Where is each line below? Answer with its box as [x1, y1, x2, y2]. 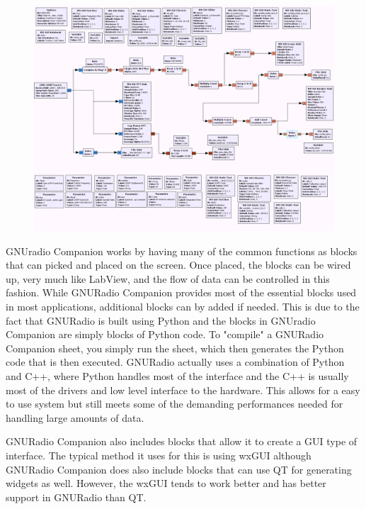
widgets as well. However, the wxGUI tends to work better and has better [6, 476, 326, 491]
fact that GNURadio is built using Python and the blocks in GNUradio [6, 313, 316, 328]
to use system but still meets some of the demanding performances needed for [6, 396, 343, 411]
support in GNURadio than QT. [6, 489, 147, 504]
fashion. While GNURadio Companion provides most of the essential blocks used [6, 285, 357, 300]
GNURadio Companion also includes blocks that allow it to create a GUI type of [6, 434, 358, 449]
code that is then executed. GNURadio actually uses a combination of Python [6, 354, 345, 369]
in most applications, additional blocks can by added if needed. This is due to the [6, 298, 360, 313]
